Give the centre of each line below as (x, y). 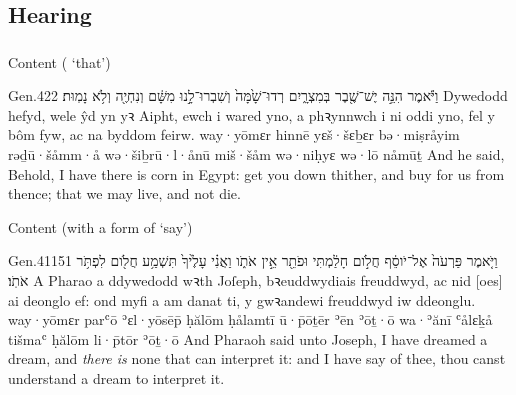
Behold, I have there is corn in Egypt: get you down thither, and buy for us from (256, 173)
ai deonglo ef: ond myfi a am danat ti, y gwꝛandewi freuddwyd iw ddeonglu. (242, 299)
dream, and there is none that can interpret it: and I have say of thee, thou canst (257, 358)
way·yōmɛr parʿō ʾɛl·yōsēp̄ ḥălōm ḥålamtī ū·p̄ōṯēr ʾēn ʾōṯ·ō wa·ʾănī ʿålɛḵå (250, 319)
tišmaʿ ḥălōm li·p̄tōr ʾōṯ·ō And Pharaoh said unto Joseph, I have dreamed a (248, 338)
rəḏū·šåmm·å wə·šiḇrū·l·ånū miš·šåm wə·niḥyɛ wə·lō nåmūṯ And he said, (256, 154)
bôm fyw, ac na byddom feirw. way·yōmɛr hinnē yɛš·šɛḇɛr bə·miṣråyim (234, 134)
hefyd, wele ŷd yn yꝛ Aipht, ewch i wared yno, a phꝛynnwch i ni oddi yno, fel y (252, 114)
